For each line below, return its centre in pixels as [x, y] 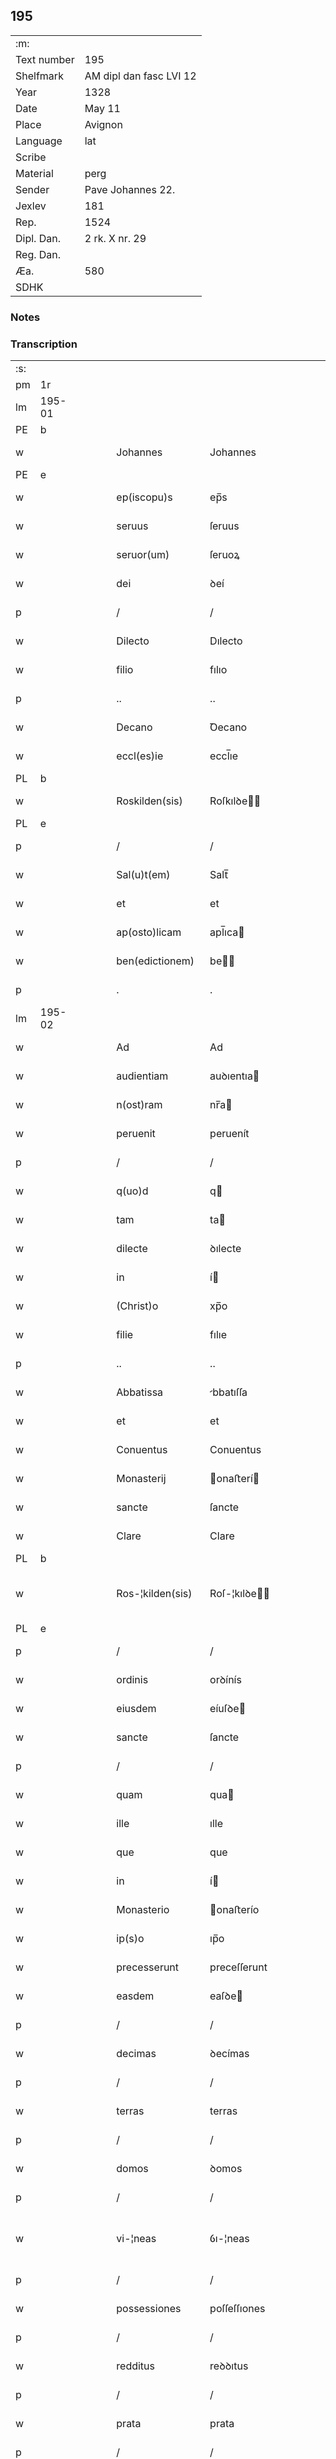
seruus [132, 526]
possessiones [149, 2309]
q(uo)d [132, 1191]
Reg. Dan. [38, 254]
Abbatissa [140, 1392]
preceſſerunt [238, 1967]
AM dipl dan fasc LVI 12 [140, 76]
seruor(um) [143, 555]
